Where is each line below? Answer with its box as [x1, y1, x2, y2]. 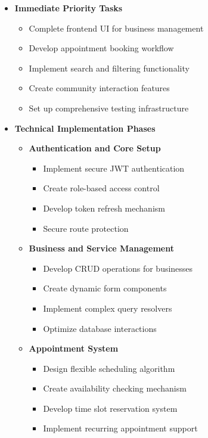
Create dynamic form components [43, 282, 167, 294]
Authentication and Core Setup [29, 142, 161, 154]
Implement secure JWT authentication [43, 161, 185, 174]
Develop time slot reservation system [43, 402, 178, 414]
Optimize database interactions [43, 322, 157, 334]
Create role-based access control [43, 182, 160, 194]
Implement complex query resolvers [43, 302, 172, 314]
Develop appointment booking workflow [29, 42, 174, 54]
